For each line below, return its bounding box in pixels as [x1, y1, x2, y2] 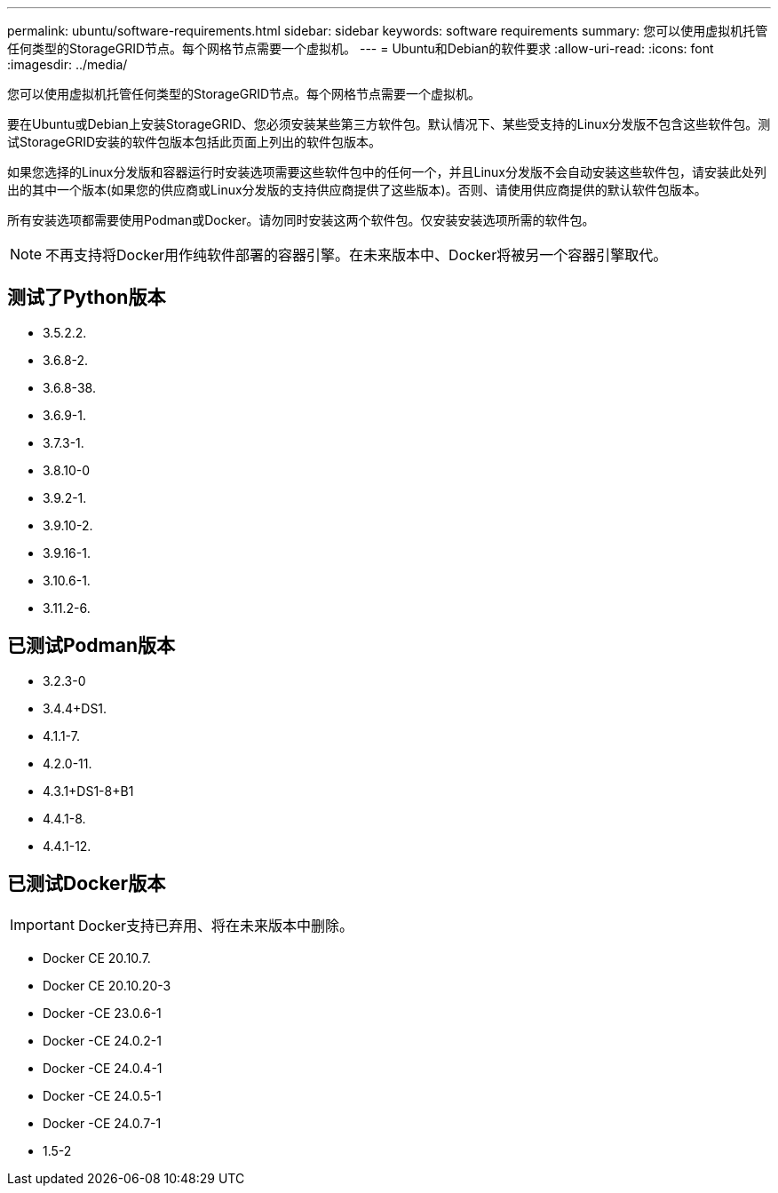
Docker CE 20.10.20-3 [43, 977, 171, 993]
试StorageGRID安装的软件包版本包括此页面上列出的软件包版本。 [7, 134, 382, 149]
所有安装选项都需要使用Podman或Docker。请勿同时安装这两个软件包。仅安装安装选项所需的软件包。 [7, 212, 595, 227]
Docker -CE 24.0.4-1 [43, 1060, 163, 1076]
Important [10, 915, 75, 934]
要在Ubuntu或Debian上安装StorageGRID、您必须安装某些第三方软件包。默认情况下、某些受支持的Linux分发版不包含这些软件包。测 [7, 116, 771, 131]
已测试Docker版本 [7, 872, 166, 895]
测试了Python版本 [7, 286, 166, 309]
